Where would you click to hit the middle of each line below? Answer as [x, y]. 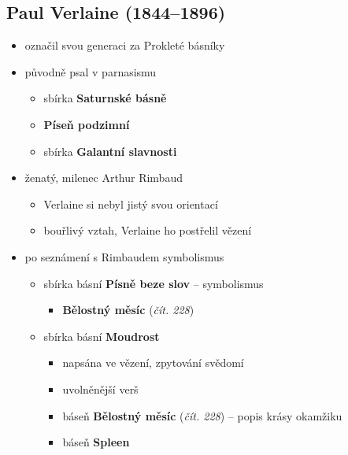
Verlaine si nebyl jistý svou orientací [131, 203]
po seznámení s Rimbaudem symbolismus [124, 256]
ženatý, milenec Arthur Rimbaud [104, 178]
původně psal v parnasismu [91, 71]
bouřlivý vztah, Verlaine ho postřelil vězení [148, 230]
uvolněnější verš [100, 388]
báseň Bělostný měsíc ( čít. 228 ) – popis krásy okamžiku [202, 415]
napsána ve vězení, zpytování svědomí [153, 363]
